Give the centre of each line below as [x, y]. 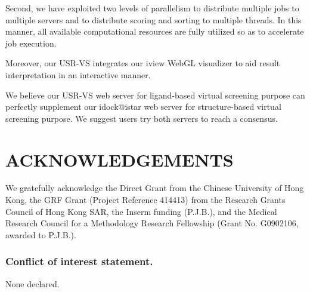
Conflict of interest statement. [79, 261]
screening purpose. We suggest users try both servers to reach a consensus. [142, 118]
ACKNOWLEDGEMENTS [120, 159]
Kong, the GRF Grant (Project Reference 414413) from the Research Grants [145, 200]
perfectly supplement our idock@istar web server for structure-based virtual [143, 107]
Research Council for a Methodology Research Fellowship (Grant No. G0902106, [152, 223]
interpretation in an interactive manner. [78, 74]
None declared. [32, 283]
